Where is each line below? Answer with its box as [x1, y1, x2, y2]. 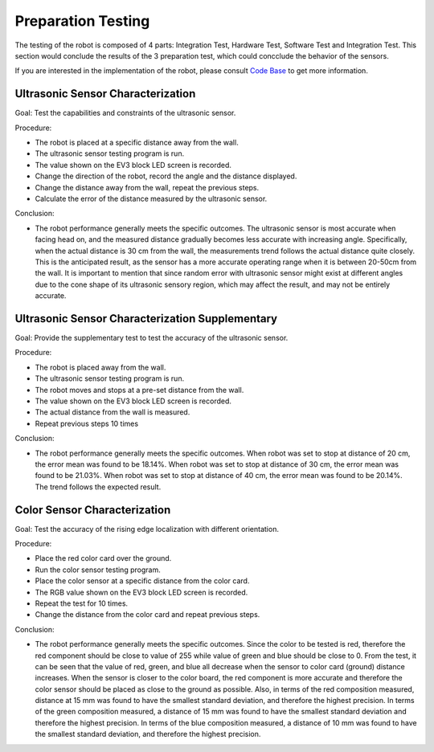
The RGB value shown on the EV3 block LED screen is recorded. [35, 587, 248, 597]
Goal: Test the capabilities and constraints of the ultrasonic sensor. [14, 108, 236, 118]
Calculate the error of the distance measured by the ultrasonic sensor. [35, 194, 268, 203]
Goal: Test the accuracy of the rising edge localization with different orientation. [14, 524, 279, 533]
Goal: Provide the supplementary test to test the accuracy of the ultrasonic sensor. [14, 333, 289, 342]
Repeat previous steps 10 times [35, 419, 139, 428]
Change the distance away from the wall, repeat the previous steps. [35, 182, 260, 192]
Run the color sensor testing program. [35, 565, 161, 574]
